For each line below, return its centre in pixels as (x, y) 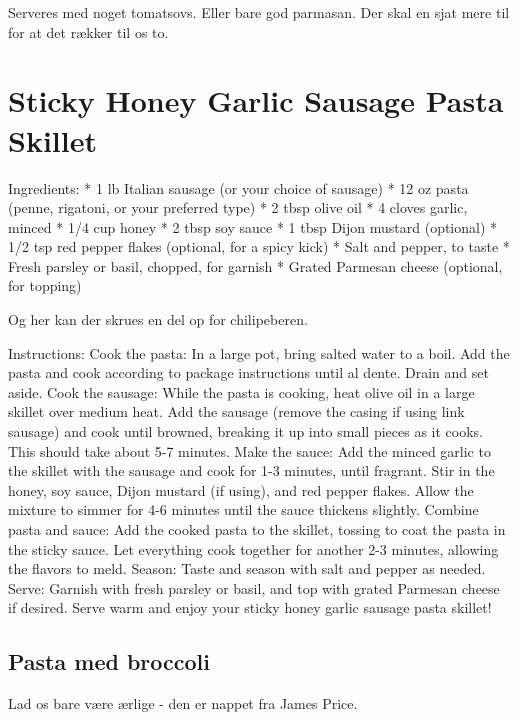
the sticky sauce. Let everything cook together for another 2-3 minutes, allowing (253, 548)
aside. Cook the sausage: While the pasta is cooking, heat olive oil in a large (241, 391)
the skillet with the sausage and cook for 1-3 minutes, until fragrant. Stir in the (251, 470)
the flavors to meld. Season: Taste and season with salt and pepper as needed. (247, 568)
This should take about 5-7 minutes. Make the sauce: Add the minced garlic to (249, 450)
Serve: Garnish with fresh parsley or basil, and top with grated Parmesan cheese (254, 587)
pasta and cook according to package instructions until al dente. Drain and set (248, 372)
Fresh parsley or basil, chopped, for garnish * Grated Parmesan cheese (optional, (255, 265)
